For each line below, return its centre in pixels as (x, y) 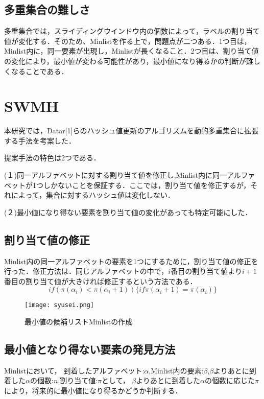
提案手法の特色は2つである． (52, 158)
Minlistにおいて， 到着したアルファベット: (74, 370)
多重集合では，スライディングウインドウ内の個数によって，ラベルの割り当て (132, 31)
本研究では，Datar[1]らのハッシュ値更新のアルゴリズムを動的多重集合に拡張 (131, 131)
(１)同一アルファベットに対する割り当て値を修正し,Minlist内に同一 (115, 175)
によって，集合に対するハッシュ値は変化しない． (93, 195)
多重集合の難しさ (47, 9)
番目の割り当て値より (206, 271)
